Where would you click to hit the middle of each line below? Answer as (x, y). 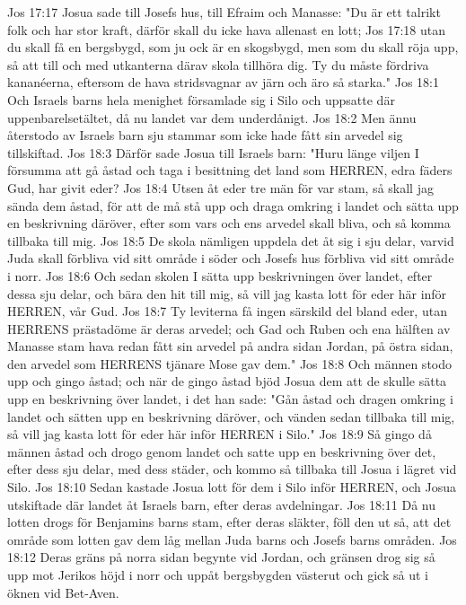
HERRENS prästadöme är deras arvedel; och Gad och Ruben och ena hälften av (229, 328)
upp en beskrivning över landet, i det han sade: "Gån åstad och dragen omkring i (230, 399)
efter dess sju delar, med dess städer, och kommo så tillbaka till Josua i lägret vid (232, 469)
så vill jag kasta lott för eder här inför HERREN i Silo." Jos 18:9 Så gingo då (220, 434)
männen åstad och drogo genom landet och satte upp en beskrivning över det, (222, 451)
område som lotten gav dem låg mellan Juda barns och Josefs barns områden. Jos (232, 539)
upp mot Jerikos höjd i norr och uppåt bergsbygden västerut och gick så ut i (218, 574)
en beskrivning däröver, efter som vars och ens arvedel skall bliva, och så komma (229, 223)
